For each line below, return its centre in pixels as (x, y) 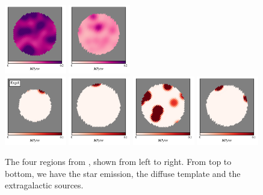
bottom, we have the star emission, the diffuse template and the (123, 173)
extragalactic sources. (44, 185)
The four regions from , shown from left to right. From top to (118, 162)
